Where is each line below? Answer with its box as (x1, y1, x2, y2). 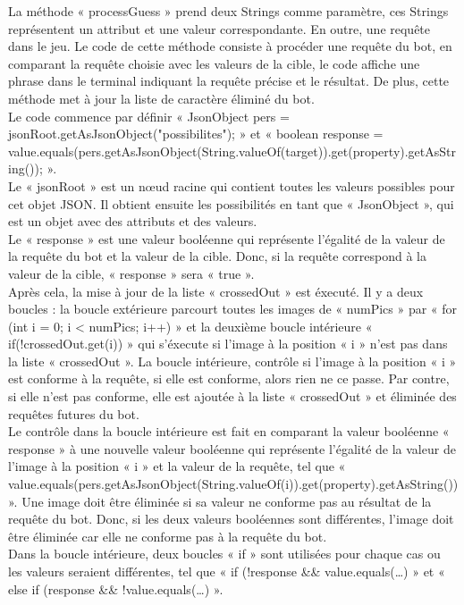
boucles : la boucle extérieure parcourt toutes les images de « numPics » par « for (8, 299, 458, 318)
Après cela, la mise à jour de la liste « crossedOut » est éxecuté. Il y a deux (8, 281, 424, 300)
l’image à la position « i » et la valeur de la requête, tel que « (8, 457, 346, 475)
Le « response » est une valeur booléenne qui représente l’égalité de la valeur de (8, 229, 445, 248)
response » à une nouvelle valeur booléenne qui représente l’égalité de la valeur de (8, 439, 456, 458)
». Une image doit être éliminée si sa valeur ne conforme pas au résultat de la (8, 492, 432, 510)
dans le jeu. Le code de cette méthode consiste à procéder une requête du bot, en (8, 37, 452, 55)
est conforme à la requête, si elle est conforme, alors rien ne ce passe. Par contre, (8, 369, 450, 388)
